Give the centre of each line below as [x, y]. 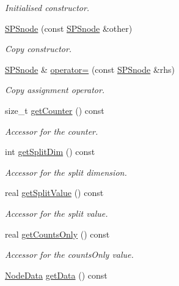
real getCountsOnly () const [57, 234]
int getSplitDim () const [50, 152]
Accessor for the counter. [52, 131]
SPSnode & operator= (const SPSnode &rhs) [90, 69]
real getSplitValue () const [54, 193]
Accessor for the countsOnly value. [69, 254]
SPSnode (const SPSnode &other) [69, 28]
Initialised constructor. [47, 7]
